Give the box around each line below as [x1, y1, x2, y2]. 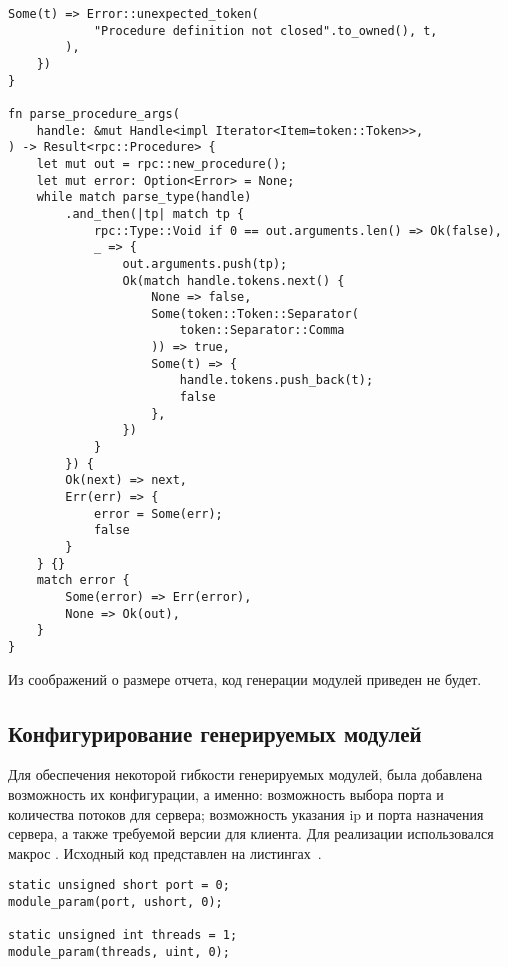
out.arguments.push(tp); [122, 256, 288, 271]
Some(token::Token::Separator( [151, 306, 359, 321]
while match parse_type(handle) [36, 190, 252, 205]
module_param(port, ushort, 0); [8, 895, 223, 910]
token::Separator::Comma [179, 323, 345, 338]
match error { [36, 573, 130, 588]
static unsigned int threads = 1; [8, 928, 238, 943]
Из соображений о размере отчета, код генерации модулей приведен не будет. [8, 668, 482, 689]
